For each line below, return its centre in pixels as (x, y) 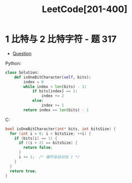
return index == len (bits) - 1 (56, 110)
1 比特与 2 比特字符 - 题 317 (61, 39)
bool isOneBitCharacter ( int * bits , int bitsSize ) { (60, 129)
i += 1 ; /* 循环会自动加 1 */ (49, 157)
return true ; (23, 171)
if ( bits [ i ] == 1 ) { (36, 138)
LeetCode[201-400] (85, 9)
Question (22, 53)
